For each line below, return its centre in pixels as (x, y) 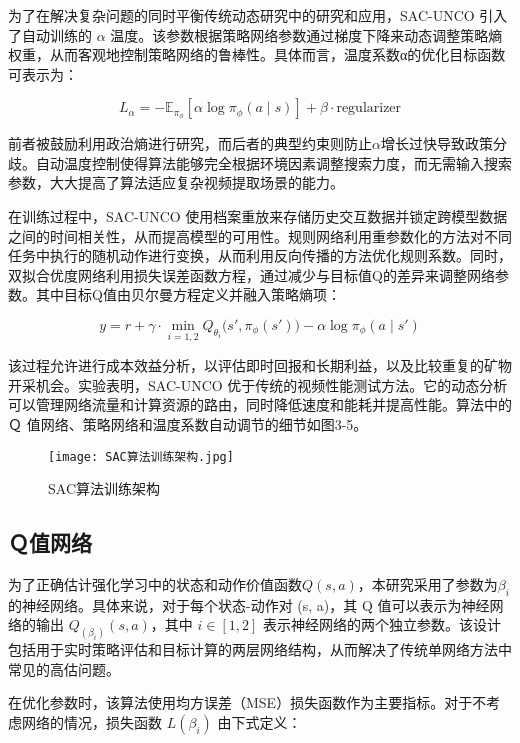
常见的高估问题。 (64, 668)
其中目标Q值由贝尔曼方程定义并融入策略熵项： (188, 294)
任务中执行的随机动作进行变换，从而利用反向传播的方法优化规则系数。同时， (260, 255)
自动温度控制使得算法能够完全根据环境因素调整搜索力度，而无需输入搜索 (273, 162)
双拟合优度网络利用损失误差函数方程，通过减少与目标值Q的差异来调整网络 (251, 274)
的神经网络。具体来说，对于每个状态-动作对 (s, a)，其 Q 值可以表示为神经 (249, 604)
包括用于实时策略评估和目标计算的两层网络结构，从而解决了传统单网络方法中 (260, 649)
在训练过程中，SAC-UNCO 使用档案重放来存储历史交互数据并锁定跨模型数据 (258, 216)
